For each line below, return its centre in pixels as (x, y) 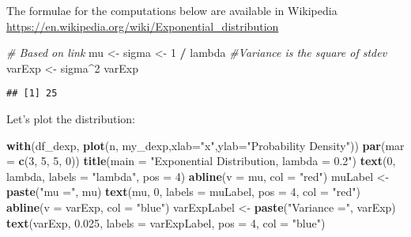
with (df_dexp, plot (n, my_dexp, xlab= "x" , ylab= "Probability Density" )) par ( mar (205, 145)
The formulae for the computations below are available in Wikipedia (172, 10)
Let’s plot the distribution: (71, 119)
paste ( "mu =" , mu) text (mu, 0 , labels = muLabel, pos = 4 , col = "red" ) (183, 192)
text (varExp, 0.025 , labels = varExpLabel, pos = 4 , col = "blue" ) (166, 222)
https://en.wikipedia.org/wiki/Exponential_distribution (143, 26)
